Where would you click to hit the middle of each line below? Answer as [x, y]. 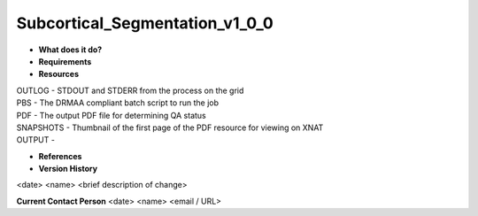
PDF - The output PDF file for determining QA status [112, 115]
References [60, 156]
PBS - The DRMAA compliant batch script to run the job [118, 103]
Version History [68, 169]
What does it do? [70, 50]
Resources [59, 74]
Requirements [65, 61]
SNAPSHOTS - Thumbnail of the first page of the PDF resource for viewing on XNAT [170, 127]
